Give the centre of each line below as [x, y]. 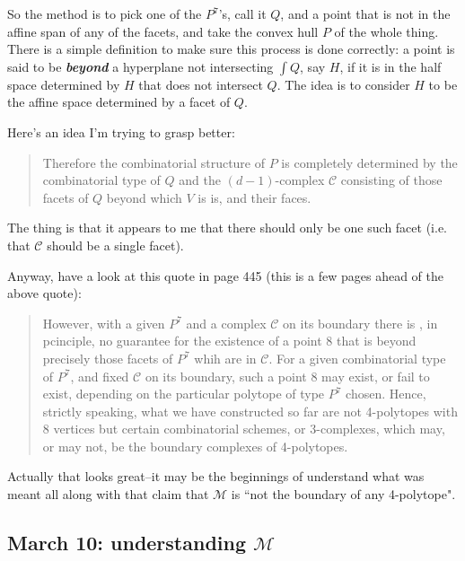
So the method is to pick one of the [105, 13]
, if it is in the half [390, 66]
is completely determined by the [369, 162]
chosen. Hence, [386, 394]
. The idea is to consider [343, 84]
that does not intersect [201, 84]
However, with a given [104, 323]
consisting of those [391, 180]
